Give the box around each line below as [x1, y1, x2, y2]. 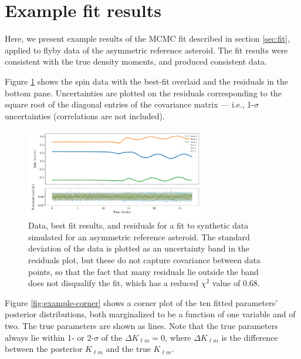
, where [165, 331, 191, 343]
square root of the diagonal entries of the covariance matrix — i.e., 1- [5, 98, 254, 110]
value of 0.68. [212, 277, 260, 289]
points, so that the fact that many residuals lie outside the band [28, 265, 259, 277]
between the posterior [5, 343, 83, 355]
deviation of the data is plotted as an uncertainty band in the [28, 242, 250, 254]
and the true [106, 343, 151, 355]
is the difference [221, 331, 278, 343]
